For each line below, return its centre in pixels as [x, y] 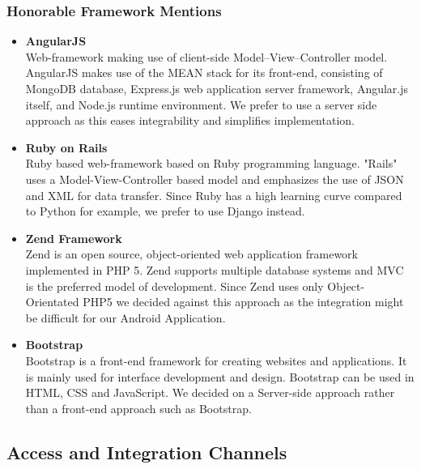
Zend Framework [74, 238]
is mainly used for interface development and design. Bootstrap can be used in [220, 376]
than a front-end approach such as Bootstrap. [138, 408]
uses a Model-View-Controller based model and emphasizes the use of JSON [215, 179]
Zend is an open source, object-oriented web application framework [191, 254]
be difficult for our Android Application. [125, 317]
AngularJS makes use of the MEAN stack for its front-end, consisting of [204, 72]
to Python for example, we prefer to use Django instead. [165, 211]
